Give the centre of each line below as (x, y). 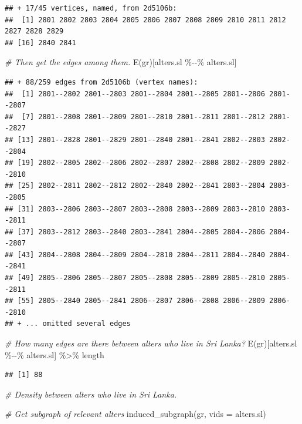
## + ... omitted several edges (68, 324)
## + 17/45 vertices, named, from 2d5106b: (91, 8)
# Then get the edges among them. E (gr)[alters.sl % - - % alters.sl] (121, 62)
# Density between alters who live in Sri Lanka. (91, 394)
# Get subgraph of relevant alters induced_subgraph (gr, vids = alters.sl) (135, 414)
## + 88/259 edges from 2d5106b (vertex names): (101, 82)
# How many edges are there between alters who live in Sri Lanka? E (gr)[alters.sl (151, 343)
